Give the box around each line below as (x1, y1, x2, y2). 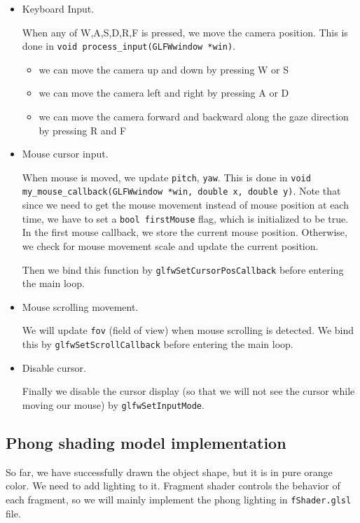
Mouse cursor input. (22, 146, 109, 161)
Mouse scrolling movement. (22, 299, 139, 314)
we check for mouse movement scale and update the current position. (22, 238, 319, 253)
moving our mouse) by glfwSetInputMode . (22, 397, 205, 412)
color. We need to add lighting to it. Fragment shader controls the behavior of (6, 478, 340, 493)
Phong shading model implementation (6, 431, 286, 453)
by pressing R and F (39, 123, 127, 137)
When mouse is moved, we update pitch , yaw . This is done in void (22, 169, 311, 184)
